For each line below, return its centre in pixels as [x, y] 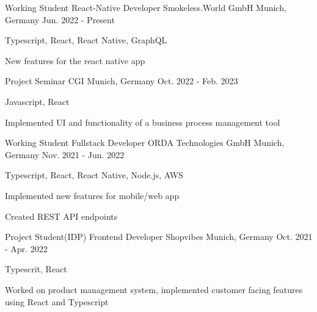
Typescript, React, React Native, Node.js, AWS [94, 175]
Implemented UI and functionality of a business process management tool [143, 122]
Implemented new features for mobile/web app [92, 195]
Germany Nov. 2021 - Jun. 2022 [65, 154]
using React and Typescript [57, 301]
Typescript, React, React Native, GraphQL [86, 40]
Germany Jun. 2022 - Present [60, 19]
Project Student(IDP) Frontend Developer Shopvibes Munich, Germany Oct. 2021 [159, 237]
